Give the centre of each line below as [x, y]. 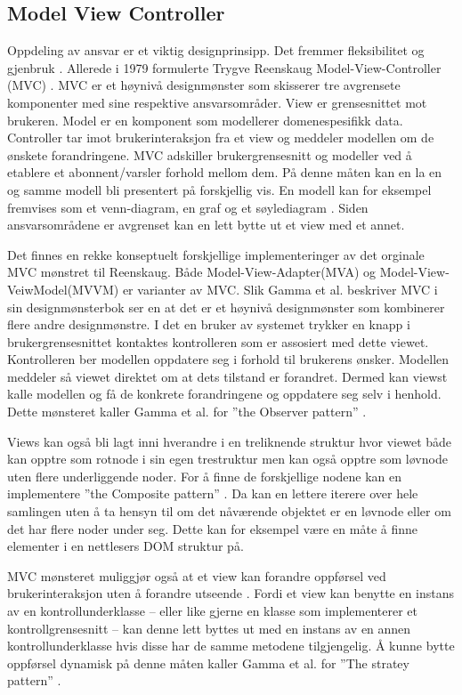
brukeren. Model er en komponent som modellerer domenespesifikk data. [205, 120]
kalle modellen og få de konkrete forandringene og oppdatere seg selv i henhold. [224, 394]
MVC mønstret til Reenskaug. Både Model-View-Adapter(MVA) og [191, 272]
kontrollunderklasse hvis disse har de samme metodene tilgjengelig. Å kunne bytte [231, 646]
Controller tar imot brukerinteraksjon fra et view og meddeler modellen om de [221, 137]
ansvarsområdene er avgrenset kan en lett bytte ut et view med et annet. [206, 225]
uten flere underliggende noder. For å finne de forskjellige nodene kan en [205, 476]
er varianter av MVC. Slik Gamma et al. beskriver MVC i [280, 289]
